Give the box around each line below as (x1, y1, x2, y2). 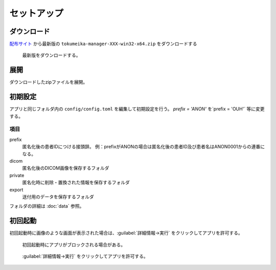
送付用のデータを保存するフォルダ (22, 193, 94, 199)
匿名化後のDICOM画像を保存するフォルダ (22, 165, 109, 171)
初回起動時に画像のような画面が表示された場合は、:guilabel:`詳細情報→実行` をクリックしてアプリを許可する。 (9, 230, 243, 236)
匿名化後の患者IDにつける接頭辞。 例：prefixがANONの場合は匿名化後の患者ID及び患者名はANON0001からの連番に (22, 144, 265, 150)
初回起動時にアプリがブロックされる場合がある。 (22, 241, 125, 247)
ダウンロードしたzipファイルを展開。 (9, 79, 88, 85)
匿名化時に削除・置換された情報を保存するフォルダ (22, 179, 130, 186)
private (9, 172, 25, 178)
